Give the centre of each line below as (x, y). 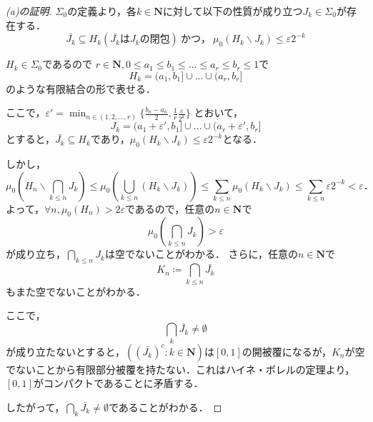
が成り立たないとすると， (66, 351)
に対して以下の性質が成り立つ (233, 11)
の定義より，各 (102, 11)
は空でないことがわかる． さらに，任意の (201, 254)
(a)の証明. (29, 11)
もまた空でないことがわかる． (76, 291)
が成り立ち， (36, 254)
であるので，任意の (170, 208)
